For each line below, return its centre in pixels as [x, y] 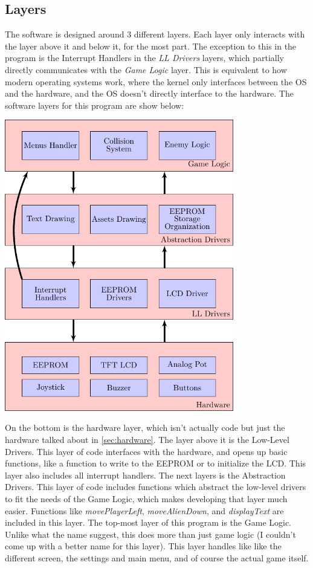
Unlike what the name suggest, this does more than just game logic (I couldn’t [150, 534]
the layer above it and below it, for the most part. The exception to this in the [151, 46]
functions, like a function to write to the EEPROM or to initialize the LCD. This [156, 463]
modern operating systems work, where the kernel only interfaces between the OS [156, 81]
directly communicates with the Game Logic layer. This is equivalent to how [146, 69]
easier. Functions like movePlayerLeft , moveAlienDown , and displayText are [144, 510]
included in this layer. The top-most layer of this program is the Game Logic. [148, 522]
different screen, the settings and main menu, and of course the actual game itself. [157, 557]
